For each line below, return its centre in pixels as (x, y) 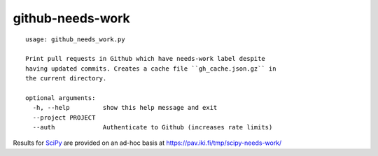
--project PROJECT (64, 118)
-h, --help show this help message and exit (125, 108)
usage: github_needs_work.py (75, 39)
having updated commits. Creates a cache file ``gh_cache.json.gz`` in (151, 69)
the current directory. (66, 78)
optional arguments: (61, 98)
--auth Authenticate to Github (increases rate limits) (153, 127)
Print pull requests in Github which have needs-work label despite (145, 59)
